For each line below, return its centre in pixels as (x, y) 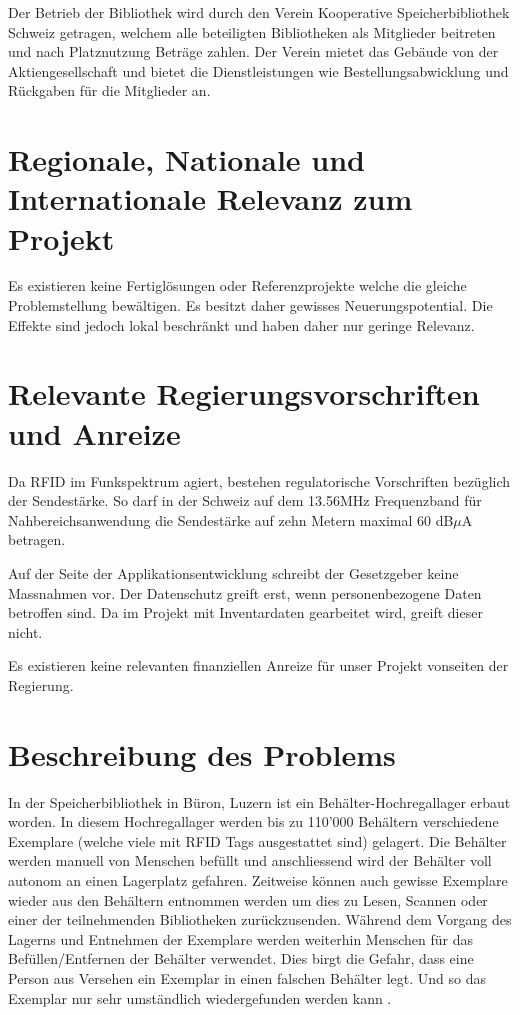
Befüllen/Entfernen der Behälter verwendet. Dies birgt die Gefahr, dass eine (241, 958)
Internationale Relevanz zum (210, 198)
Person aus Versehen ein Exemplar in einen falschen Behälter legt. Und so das (247, 977)
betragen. (37, 539)
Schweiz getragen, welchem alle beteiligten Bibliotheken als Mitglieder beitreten (252, 31)
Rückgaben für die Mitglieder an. (109, 90)
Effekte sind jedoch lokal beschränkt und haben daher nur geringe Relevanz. (241, 324)
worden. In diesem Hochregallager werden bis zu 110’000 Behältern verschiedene (253, 821)
